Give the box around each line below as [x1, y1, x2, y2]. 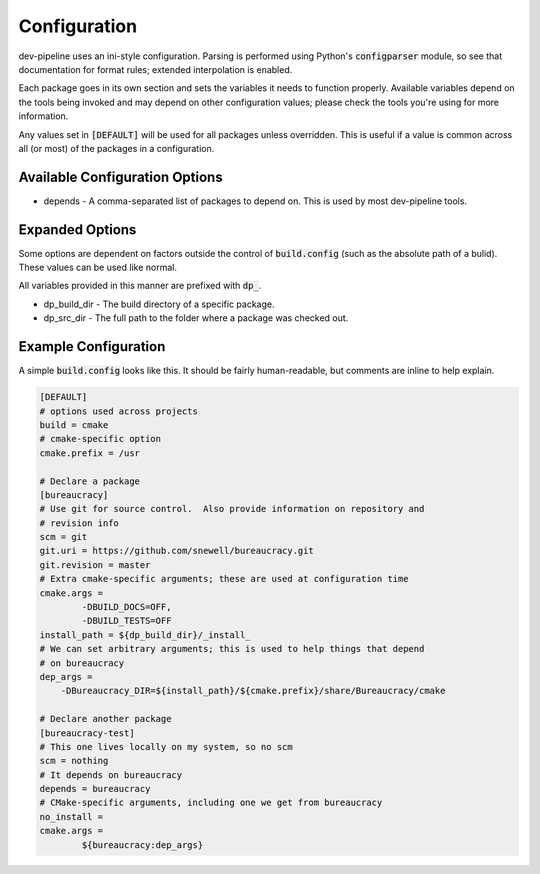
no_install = [39, 811, 104, 822]
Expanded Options [18, 221, 137, 238]
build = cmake [39, 419, 109, 430]
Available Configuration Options [18, 168, 224, 185]
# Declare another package [39, 713, 172, 725]
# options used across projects [39, 405, 199, 417]
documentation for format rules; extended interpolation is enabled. [18, 63, 293, 75]
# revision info [39, 517, 120, 529]
